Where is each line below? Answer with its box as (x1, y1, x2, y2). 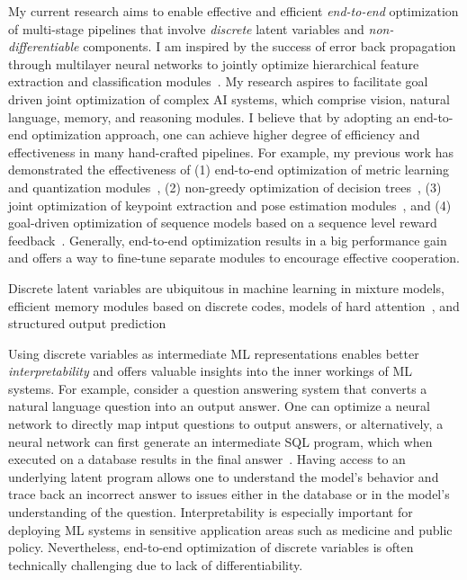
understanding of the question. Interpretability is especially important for (8, 503, 413, 522)
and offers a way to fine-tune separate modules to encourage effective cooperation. (8, 248, 460, 267)
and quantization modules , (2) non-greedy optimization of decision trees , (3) (8, 177, 442, 196)
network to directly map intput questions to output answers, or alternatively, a (8, 415, 444, 433)
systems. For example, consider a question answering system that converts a (8, 379, 427, 397)
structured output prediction (8, 314, 166, 333)
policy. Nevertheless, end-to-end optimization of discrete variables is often (8, 538, 414, 557)
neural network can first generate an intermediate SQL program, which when (8, 432, 433, 451)
